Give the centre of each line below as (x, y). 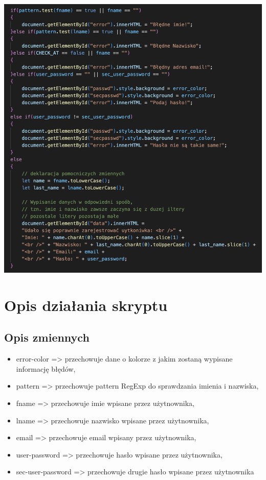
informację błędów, (46, 368)
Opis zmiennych (47, 337)
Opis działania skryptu (86, 305)
